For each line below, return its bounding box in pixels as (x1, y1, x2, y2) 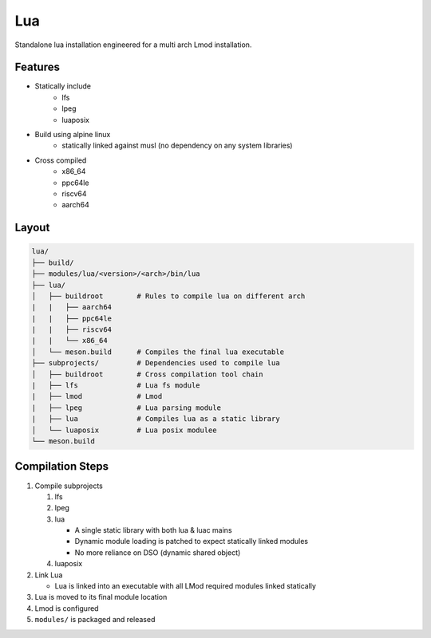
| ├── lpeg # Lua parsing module (31, 403, 221, 412)
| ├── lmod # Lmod (31, 392, 163, 401)
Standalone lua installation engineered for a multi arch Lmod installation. (14, 40, 252, 49)
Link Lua (34, 570, 63, 580)
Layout (14, 221, 50, 234)
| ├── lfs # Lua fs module (31, 381, 200, 390)
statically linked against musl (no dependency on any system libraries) (61, 140, 293, 151)
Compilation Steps (14, 459, 109, 474)
